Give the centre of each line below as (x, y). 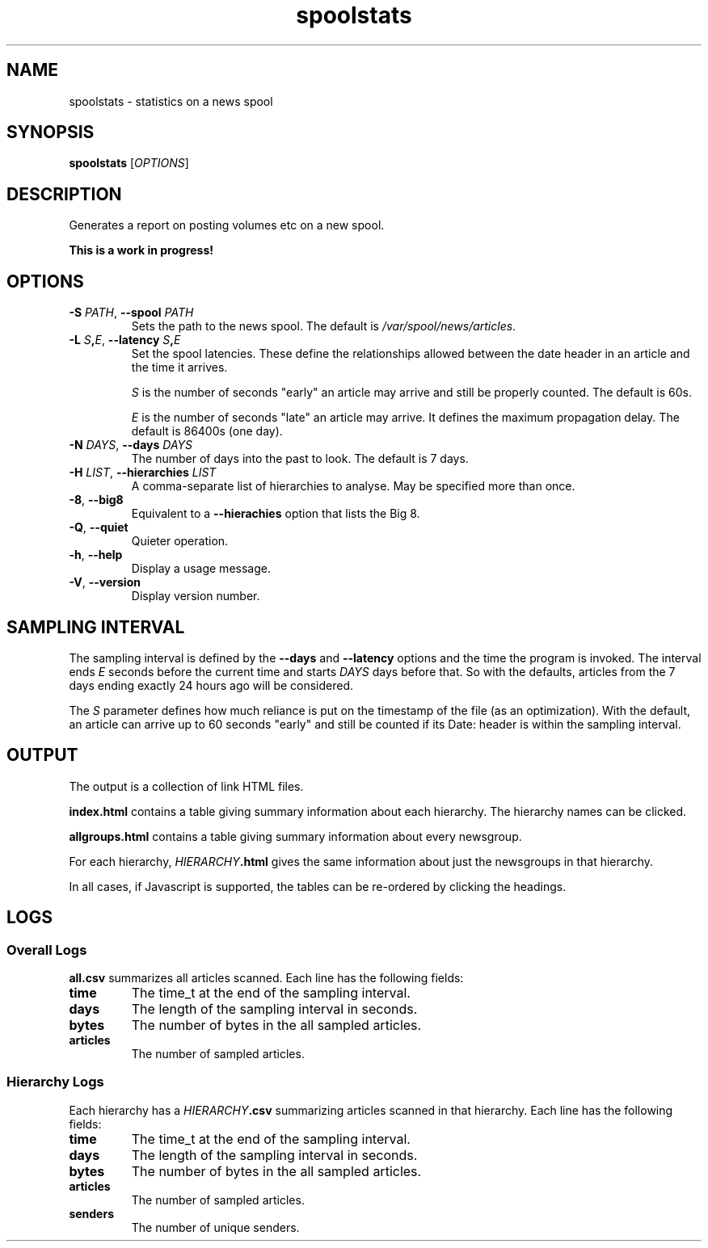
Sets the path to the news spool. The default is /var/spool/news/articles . (324, 326)
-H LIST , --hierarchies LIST (143, 473)
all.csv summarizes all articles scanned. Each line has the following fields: (266, 978)
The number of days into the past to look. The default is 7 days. (300, 459)
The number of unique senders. (215, 1227)
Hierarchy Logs (55, 1082)
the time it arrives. (179, 368)
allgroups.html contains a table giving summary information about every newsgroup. (295, 836)
